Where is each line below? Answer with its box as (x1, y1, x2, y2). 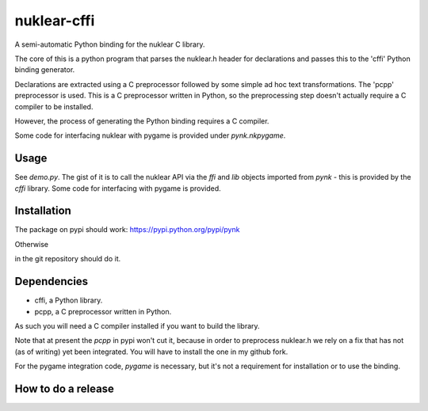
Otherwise (14, 239, 49, 249)
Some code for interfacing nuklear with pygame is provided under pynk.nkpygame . (14, 131, 286, 140)
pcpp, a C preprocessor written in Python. (34, 306, 172, 316)
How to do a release (14, 382, 115, 395)
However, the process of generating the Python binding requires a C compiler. (14, 116, 269, 126)
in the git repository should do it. (14, 254, 121, 264)
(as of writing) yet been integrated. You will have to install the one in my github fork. (14, 347, 289, 356)
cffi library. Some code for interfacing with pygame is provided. (14, 183, 221, 193)
